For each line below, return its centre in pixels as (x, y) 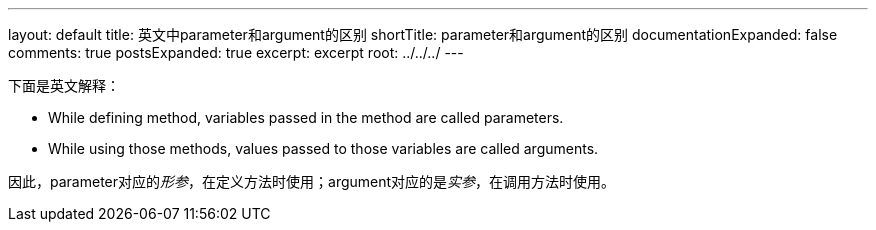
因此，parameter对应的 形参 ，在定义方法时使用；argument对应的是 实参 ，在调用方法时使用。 (312, 181)
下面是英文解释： (64, 85)
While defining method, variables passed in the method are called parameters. (306, 117)
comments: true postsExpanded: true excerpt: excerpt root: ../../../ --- (236, 52)
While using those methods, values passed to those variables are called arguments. (323, 148)
